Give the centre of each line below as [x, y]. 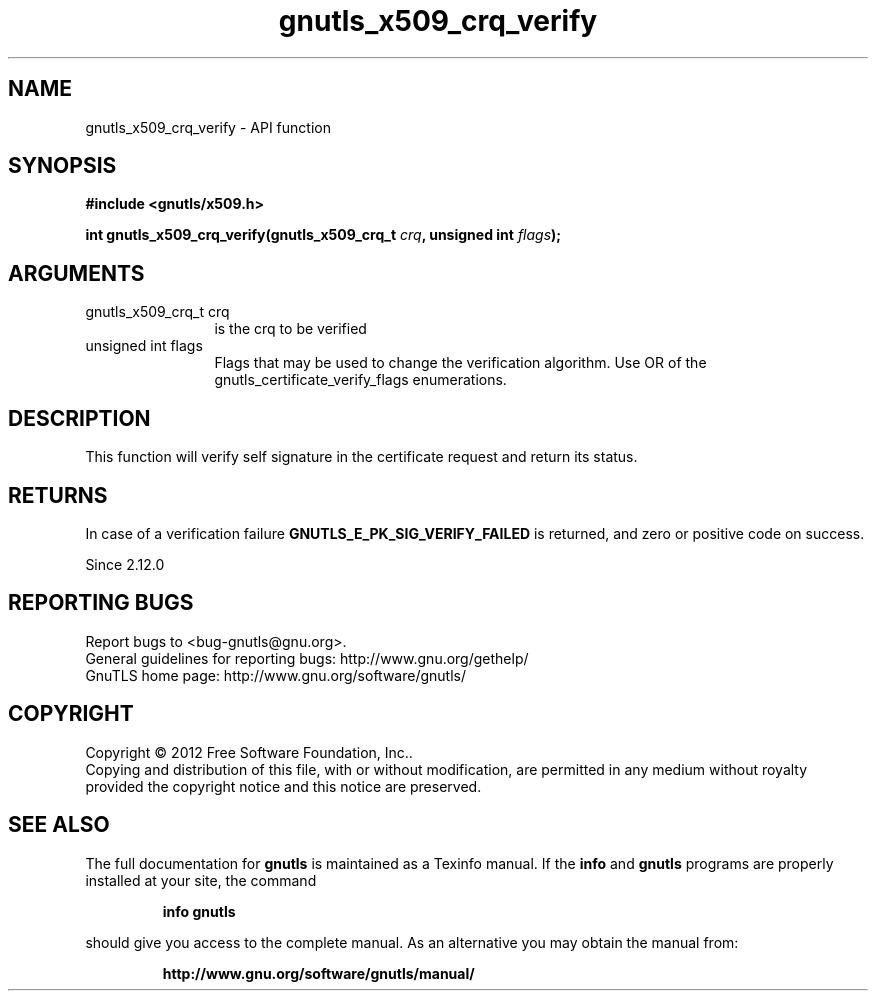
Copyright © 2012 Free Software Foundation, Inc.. [249, 752]
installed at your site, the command [201, 880]
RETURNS [58, 495]
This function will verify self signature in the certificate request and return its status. [361, 457]
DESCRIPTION [79, 418]
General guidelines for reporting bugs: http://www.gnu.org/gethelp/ [307, 658]
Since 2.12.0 [125, 564]
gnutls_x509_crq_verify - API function [208, 127]
